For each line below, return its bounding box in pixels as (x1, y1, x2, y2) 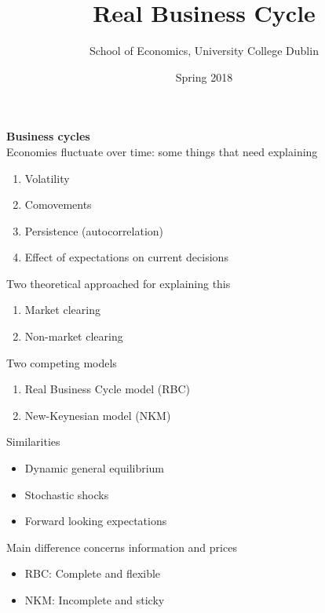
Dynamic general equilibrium (24, 460, 165, 476)
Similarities (6, 433, 60, 450)
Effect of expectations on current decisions (24, 249, 228, 265)
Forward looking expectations (24, 513, 167, 529)
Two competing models (6, 354, 117, 370)
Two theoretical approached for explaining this (6, 275, 231, 291)
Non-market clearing (24, 328, 123, 345)
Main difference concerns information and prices (6, 538, 237, 555)
